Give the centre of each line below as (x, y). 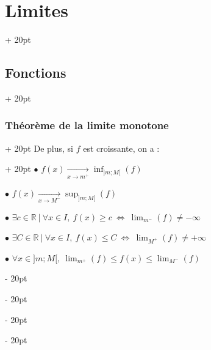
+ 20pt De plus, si (39, 148)
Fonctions (36, 73)
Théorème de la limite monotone (87, 125)
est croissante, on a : (121, 148)
